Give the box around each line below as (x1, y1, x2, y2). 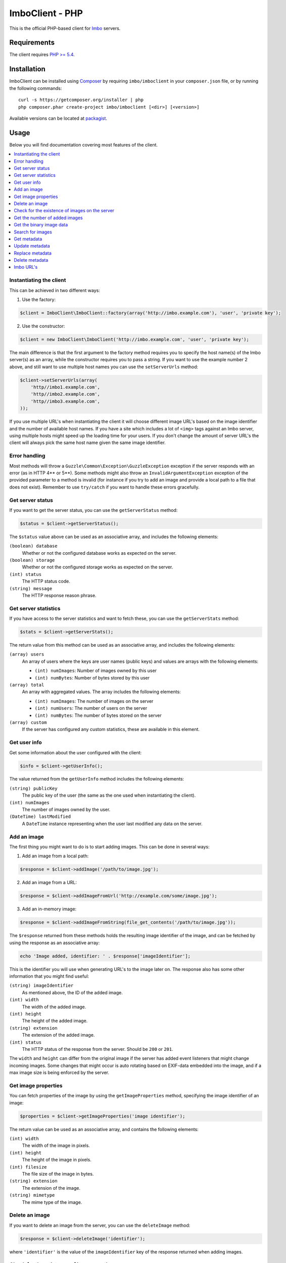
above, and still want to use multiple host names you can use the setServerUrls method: (9, 364, 199, 370)
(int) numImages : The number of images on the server (34, 698, 154, 704)
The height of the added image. (22, 1018, 88, 1024)
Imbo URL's (14, 264, 38, 270)
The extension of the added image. (22, 1032, 95, 1038)
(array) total (9, 682, 44, 688)
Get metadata (14, 235, 42, 242)
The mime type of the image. (22, 1199, 82, 1205)
